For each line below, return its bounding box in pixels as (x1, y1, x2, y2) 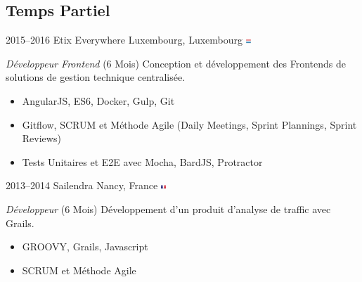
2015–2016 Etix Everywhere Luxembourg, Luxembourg (6, 32, 243, 47)
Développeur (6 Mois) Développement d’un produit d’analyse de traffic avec (6, 201, 331, 216)
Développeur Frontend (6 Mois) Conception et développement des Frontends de (6, 56, 346, 70)
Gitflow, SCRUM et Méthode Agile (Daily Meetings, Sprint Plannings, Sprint (22, 117, 357, 132)
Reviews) (22, 131, 61, 146)
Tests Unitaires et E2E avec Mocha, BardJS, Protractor (22, 154, 263, 169)
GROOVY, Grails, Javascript (22, 239, 148, 254)
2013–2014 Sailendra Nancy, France (6, 178, 158, 193)
